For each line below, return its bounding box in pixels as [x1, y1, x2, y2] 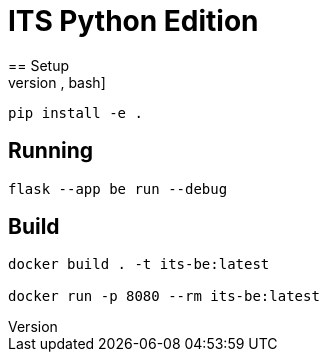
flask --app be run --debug [8, 180, 228, 197]
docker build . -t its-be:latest [8, 256, 270, 273]
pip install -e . [8, 104, 143, 121]
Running [8, 138, 94, 164]
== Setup [8, 56, 70, 74]
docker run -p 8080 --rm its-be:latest [8, 288, 320, 305]
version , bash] [8, 73, 106, 91]
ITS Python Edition [8, 4, 259, 38]
